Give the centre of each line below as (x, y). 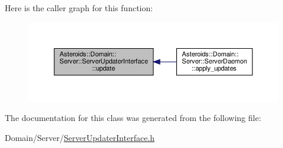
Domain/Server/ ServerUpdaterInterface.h (80, 137)
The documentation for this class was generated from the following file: (133, 118)
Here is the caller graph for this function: (79, 8)
